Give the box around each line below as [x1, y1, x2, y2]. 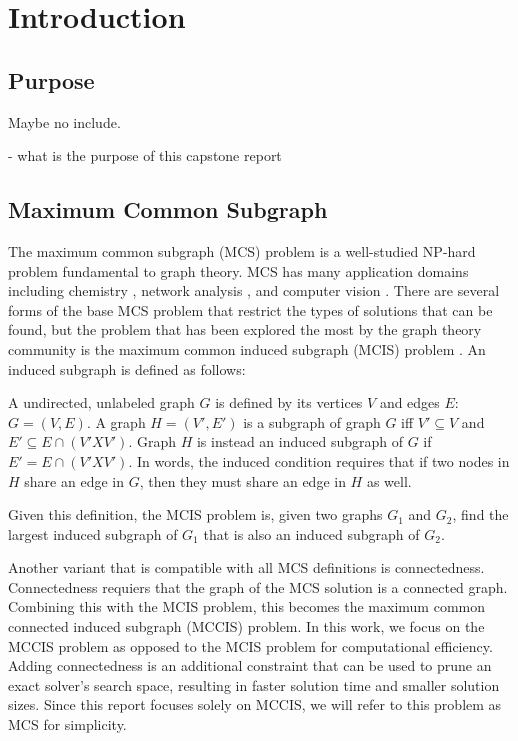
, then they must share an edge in [139, 470, 346, 491]
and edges [379, 392, 440, 413]
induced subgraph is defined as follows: [8, 358, 246, 379]
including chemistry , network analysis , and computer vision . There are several [8, 280, 500, 301]
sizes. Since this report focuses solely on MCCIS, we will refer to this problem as [8, 694, 502, 715]
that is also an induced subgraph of [203, 523, 420, 544]
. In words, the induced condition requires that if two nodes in [128, 450, 510, 471]
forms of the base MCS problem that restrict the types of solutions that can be [8, 299, 493, 320]
